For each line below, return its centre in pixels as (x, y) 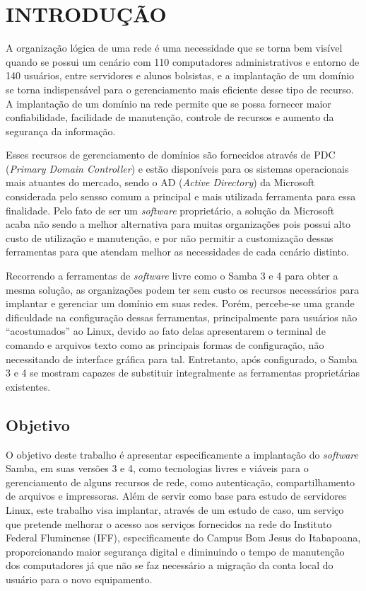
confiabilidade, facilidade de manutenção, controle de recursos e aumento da (170, 117)
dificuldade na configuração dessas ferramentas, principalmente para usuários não (182, 317)
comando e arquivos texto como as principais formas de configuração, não (165, 345)
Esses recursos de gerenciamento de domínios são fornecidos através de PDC (171, 155)
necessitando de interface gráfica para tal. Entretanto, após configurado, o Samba (182, 358)
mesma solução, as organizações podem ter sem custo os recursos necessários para (182, 289)
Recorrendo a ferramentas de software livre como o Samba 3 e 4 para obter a (172, 276)
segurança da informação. (61, 131)
